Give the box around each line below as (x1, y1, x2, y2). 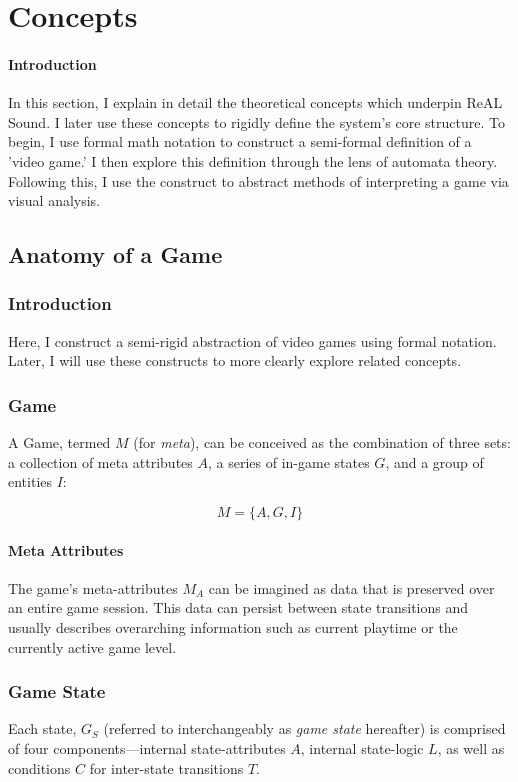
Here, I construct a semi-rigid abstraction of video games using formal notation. (8, 330, 497, 351)
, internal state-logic (300, 737, 424, 758)
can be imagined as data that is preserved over (208, 577, 495, 598)
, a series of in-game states (208, 451, 370, 472)
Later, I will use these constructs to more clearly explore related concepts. (8, 350, 462, 371)
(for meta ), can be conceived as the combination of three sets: (133, 432, 511, 453)
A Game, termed (8, 432, 111, 453)
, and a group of (385, 451, 484, 472)
